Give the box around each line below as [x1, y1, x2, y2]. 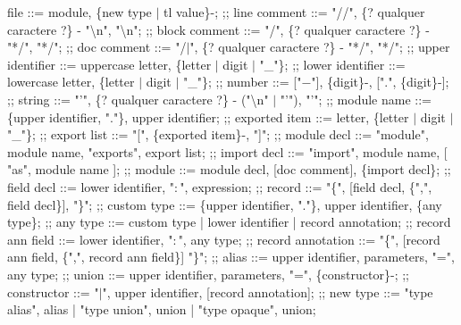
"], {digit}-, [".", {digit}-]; [311, 72, 449, 91]
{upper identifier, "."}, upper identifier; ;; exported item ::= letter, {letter [7, 107, 409, 126]
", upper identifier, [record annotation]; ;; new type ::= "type [102, 282, 433, 301]
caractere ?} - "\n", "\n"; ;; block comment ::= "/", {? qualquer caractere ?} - [7, 20, 430, 38]
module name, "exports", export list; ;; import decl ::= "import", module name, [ [7, 142, 448, 161]
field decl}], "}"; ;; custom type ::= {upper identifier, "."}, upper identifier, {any [7, 195, 442, 213]
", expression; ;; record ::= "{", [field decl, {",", [180, 177, 432, 196]
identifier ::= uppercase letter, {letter [7, 54, 212, 73]
